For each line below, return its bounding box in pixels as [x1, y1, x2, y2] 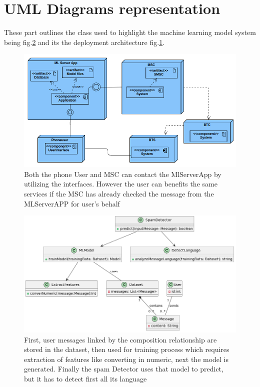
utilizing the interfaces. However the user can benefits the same [24, 178, 217, 189]
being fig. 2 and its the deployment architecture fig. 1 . [4, 36, 165, 47]
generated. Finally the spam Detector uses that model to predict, [24, 363, 223, 374]
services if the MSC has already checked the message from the [24, 188, 214, 198]
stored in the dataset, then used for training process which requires [24, 344, 229, 354]
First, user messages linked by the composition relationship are [24, 334, 217, 344]
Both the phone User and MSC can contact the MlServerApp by [24, 168, 221, 179]
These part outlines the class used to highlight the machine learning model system [4, 27, 256, 37]
